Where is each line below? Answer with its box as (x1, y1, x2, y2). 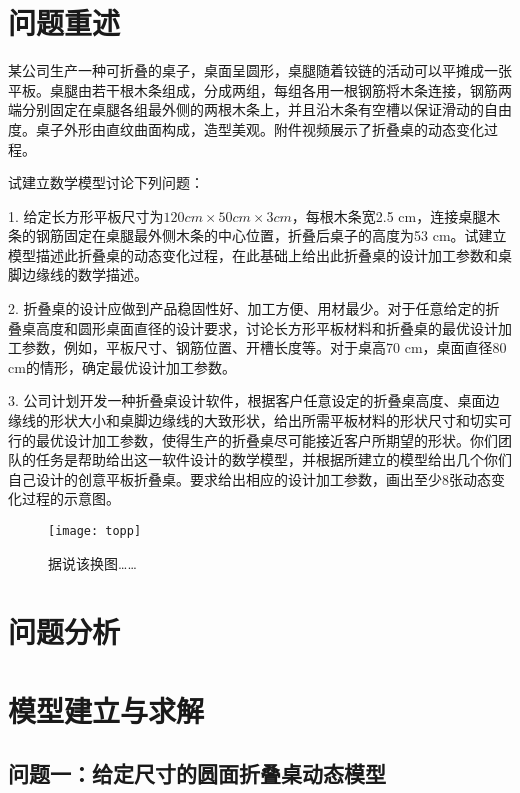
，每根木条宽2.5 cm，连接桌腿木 (291, 205, 501, 226)
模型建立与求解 (8, 689, 205, 730)
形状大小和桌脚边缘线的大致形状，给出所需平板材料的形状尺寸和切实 (49, 410, 498, 431)
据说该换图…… (48, 552, 137, 573)
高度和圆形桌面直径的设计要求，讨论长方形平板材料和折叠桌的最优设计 (35, 317, 498, 338)
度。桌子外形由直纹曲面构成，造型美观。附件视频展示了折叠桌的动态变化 (8, 118, 484, 139)
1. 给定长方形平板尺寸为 (8, 205, 164, 226)
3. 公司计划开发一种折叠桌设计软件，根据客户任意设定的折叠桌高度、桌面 (8, 390, 486, 411)
